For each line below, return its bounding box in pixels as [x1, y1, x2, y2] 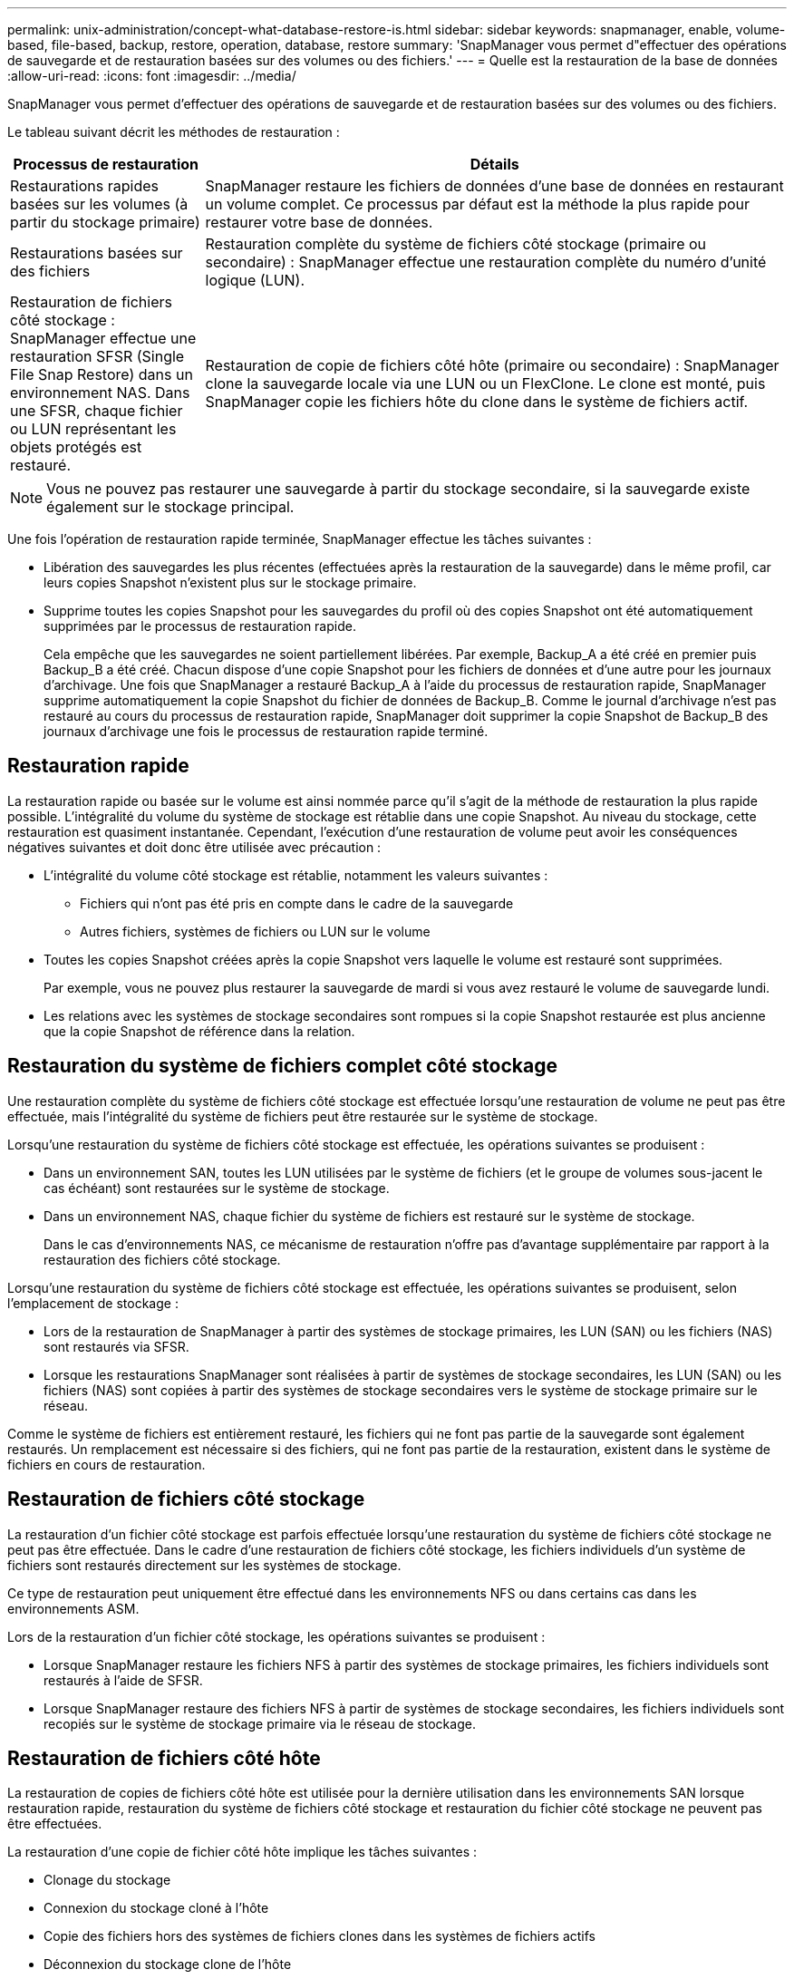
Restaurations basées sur [10, 244, 183, 262]
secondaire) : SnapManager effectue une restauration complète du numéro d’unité [205, 253, 767, 271]
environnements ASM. [7, 1600, 140, 1616]
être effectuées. [7, 1816, 102, 1832]
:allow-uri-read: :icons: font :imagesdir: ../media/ [7, 68, 296, 83]
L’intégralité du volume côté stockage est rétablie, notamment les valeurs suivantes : [44, 867, 548, 883]
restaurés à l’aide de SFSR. [44, 1672, 203, 1688]
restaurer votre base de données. [205, 213, 433, 231]
